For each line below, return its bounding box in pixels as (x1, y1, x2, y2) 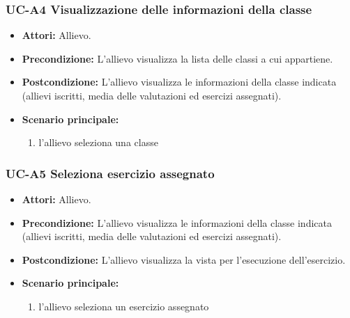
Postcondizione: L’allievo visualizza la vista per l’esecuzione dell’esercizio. (22, 252, 346, 267)
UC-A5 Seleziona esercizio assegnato (6, 164, 215, 182)
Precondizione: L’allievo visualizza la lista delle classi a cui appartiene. (22, 51, 333, 65)
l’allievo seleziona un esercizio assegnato (38, 299, 209, 313)
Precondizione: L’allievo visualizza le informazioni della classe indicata (22, 215, 332, 230)
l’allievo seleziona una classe (38, 135, 158, 150)
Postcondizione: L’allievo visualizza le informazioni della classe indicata (22, 74, 337, 89)
